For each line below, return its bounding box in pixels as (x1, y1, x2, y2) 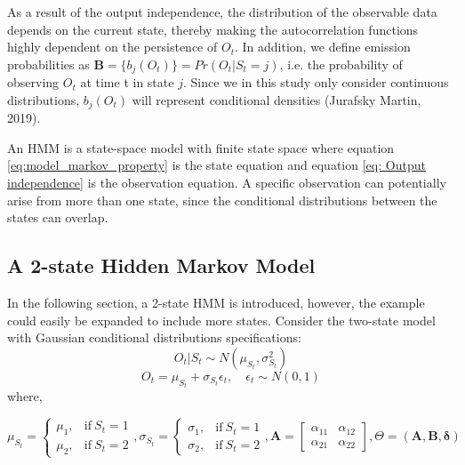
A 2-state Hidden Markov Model (7, 252, 316, 279)
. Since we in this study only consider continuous (182, 73, 449, 92)
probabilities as (7, 54, 90, 73)
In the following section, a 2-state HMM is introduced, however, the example (7, 293, 425, 312)
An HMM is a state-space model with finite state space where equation (7, 138, 395, 156)
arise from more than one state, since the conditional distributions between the (7, 190, 437, 209)
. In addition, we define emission (234, 37, 411, 56)
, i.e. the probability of (279, 54, 403, 73)
